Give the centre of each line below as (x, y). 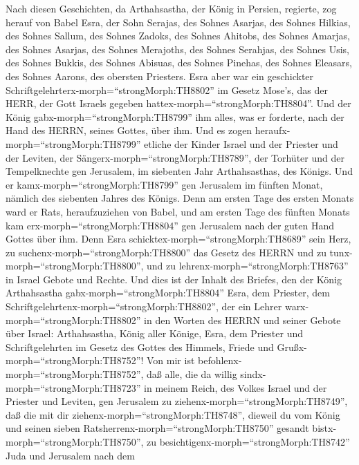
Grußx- (292, 347)
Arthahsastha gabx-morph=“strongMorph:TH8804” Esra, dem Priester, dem (168, 293)
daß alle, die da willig (192, 374)
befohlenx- (220, 360)
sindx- (253, 374)
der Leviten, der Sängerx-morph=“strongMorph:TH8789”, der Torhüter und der (175, 157)
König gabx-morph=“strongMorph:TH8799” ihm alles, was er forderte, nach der (175, 116)
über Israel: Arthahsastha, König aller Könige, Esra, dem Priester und (155, 333)
